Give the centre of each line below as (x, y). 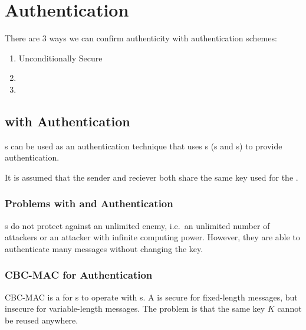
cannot (289, 308)
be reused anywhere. (42, 320)
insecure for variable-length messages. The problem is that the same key (135, 308)
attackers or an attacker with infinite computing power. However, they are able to (152, 237)
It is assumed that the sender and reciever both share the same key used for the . (152, 177)
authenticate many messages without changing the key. (104, 248)
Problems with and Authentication (89, 203)
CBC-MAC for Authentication (79, 275)
